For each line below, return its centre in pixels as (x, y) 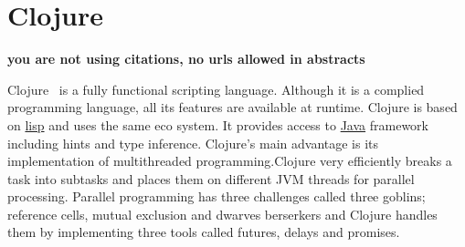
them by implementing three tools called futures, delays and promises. (204, 232)
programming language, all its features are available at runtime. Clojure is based (232, 107)
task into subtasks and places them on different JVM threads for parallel (211, 178)
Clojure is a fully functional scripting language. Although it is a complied (216, 89)
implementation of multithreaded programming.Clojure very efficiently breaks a (230, 161)
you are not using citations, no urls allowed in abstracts (186, 59)
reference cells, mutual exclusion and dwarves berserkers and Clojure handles (222, 214)
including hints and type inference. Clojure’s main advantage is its (193, 143)
